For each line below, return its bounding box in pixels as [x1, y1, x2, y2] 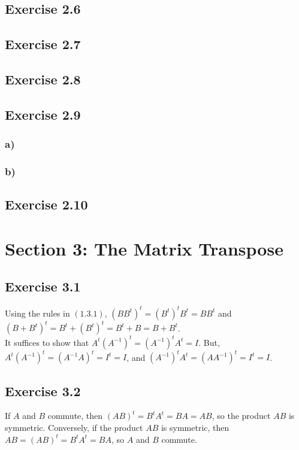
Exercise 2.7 [5, 35, 81, 53]
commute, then [47, 409, 103, 422]
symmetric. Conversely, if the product [5, 421, 143, 433]
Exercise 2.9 [5, 105, 81, 123]
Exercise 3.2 [5, 381, 81, 400]
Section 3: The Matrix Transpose [5, 236, 283, 260]
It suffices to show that [5, 336, 89, 348]
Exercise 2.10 [5, 195, 88, 214]
